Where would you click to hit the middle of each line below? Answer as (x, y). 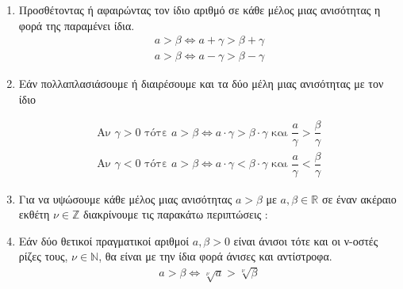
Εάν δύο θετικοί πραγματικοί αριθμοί (104, 240)
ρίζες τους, (43, 256)
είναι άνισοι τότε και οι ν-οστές (306, 240)
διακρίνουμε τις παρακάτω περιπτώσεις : (175, 214)
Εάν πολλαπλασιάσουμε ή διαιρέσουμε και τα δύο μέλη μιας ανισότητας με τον (201, 84)
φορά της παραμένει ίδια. (77, 25)
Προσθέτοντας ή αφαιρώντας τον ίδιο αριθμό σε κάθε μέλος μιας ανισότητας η (200, 10)
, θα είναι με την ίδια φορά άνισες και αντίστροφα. (215, 256)
